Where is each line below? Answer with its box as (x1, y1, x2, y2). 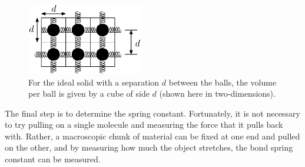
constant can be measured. (5, 153, 101, 165)
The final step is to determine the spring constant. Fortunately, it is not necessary (5, 107, 300, 119)
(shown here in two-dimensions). (159, 87, 276, 100)
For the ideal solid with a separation (28, 76, 160, 88)
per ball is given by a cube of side (28, 87, 150, 100)
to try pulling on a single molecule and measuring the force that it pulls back (5, 118, 283, 131)
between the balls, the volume (168, 76, 277, 88)
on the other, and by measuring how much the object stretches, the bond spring (5, 141, 293, 154)
